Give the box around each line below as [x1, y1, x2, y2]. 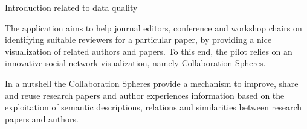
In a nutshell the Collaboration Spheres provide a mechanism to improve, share [5, 77, 299, 89]
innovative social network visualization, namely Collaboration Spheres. [5, 57, 266, 69]
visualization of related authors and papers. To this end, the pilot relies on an [5, 45, 292, 57]
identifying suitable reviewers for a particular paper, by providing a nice [5, 33, 272, 46]
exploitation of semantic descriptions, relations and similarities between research [5, 101, 302, 113]
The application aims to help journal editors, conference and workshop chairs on [5, 21, 302, 34]
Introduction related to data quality [5, 1, 138, 13]
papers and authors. [5, 112, 79, 125]
